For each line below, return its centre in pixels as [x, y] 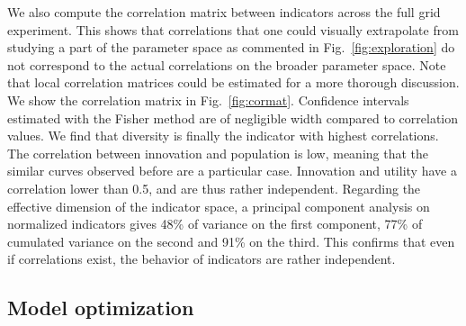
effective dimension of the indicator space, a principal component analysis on [219, 206]
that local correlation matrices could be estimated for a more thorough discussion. [233, 82]
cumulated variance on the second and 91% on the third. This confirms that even [231, 241]
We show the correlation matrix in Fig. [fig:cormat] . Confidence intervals [208, 100]
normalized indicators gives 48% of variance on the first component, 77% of [215, 224]
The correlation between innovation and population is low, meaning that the [218, 153]
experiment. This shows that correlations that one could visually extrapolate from [233, 29]
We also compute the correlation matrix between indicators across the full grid [224, 12]
